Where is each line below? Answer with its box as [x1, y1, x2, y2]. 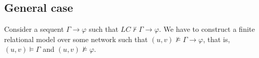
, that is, [203, 33, 230, 44]
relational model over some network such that [4, 33, 148, 44]
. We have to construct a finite [159, 24, 255, 34]
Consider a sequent [4, 24, 64, 34]
